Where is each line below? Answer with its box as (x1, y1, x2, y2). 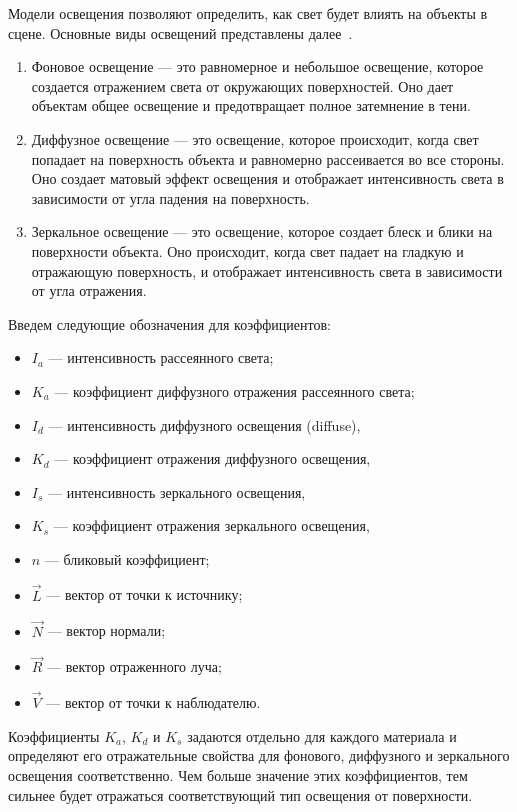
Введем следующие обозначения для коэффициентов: (8, 313, 331, 334)
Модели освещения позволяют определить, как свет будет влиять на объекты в (8, 3, 488, 23)
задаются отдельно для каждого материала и (187, 725, 457, 746)
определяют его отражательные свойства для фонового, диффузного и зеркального (8, 745, 510, 766)
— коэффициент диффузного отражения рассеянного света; (54, 380, 415, 401)
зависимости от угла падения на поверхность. (31, 187, 310, 208)
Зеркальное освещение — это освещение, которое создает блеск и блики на (31, 221, 493, 242)
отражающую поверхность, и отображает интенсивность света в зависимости (31, 260, 503, 281)
